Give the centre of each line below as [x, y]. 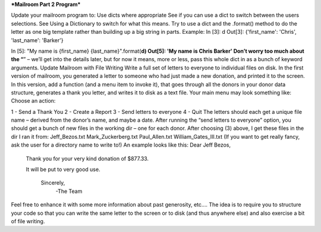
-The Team [69, 191]
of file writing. [28, 221]
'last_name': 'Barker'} [37, 40]
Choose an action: [33, 101]
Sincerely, [53, 183]
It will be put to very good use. [63, 170]
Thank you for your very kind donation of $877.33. [87, 158]
